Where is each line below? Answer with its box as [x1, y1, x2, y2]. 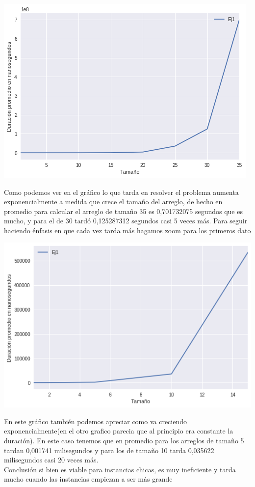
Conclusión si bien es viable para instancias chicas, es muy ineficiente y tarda [4, 464, 236, 474]
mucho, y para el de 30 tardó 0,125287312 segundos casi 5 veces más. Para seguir [4, 216, 248, 226]
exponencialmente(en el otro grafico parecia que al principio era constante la [4, 426, 233, 436]
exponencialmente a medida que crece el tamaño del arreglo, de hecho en [4, 196, 223, 207]
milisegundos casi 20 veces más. [4, 455, 99, 465]
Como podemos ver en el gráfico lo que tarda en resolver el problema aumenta [4, 187, 239, 197]
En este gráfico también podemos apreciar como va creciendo [4, 416, 187, 426]
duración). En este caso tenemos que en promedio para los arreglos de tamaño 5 [4, 435, 244, 445]
